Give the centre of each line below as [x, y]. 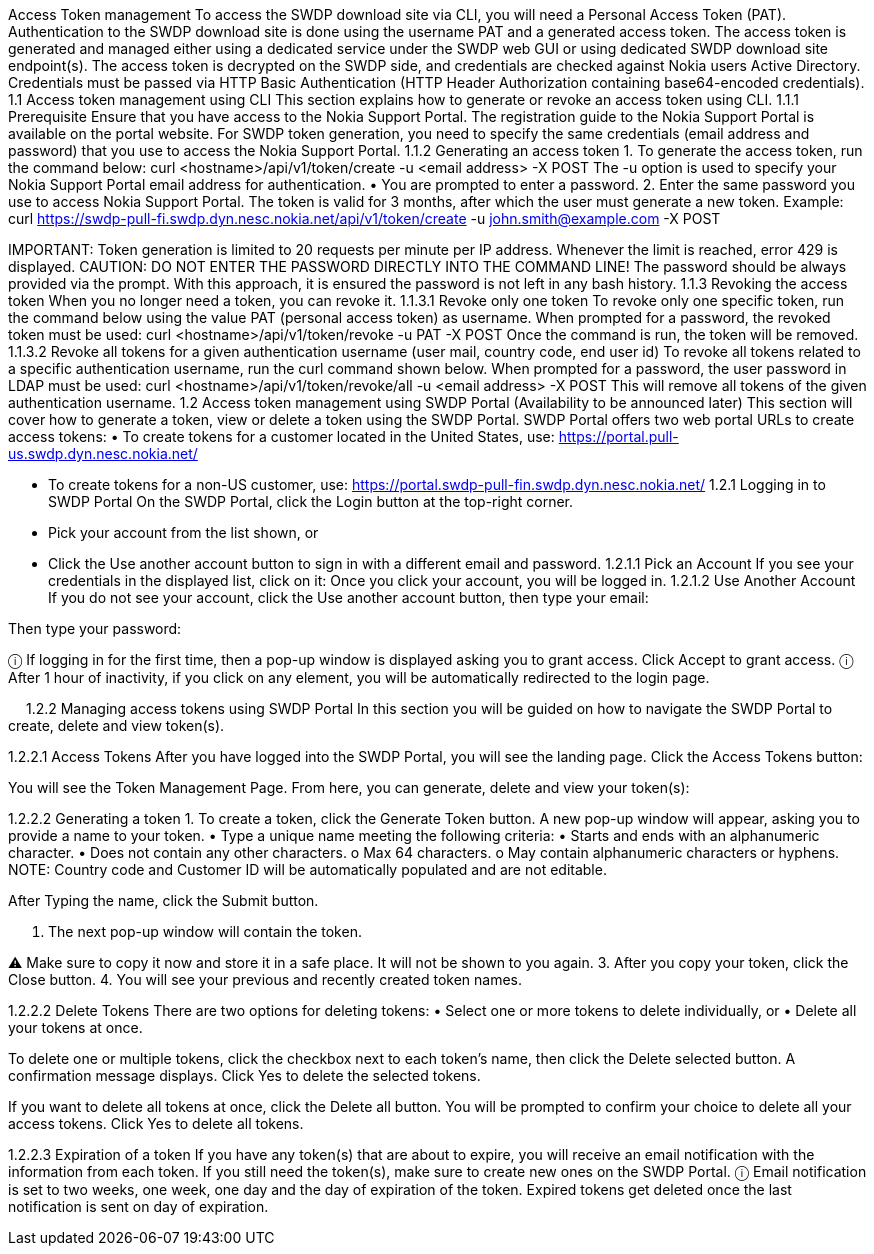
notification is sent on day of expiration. [138, 1206]
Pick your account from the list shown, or [183, 532]
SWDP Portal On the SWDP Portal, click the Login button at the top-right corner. [311, 501]
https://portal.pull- [618, 436]
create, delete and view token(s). [116, 725]
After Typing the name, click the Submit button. [163, 900]
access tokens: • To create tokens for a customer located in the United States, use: [281, 436]
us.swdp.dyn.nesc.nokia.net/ [103, 453]
